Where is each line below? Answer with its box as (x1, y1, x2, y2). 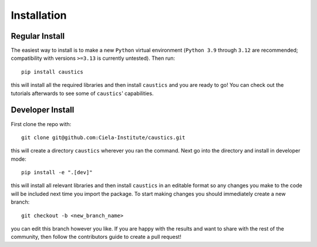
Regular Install (11, 31, 65, 41)
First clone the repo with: (11, 120, 72, 127)
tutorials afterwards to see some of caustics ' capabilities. (11, 90, 154, 97)
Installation (11, 9, 67, 22)
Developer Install (11, 105, 75, 115)
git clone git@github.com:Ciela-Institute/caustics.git (21, 134, 186, 141)
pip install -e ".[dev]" (21, 169, 93, 176)
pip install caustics (21, 68, 83, 75)
